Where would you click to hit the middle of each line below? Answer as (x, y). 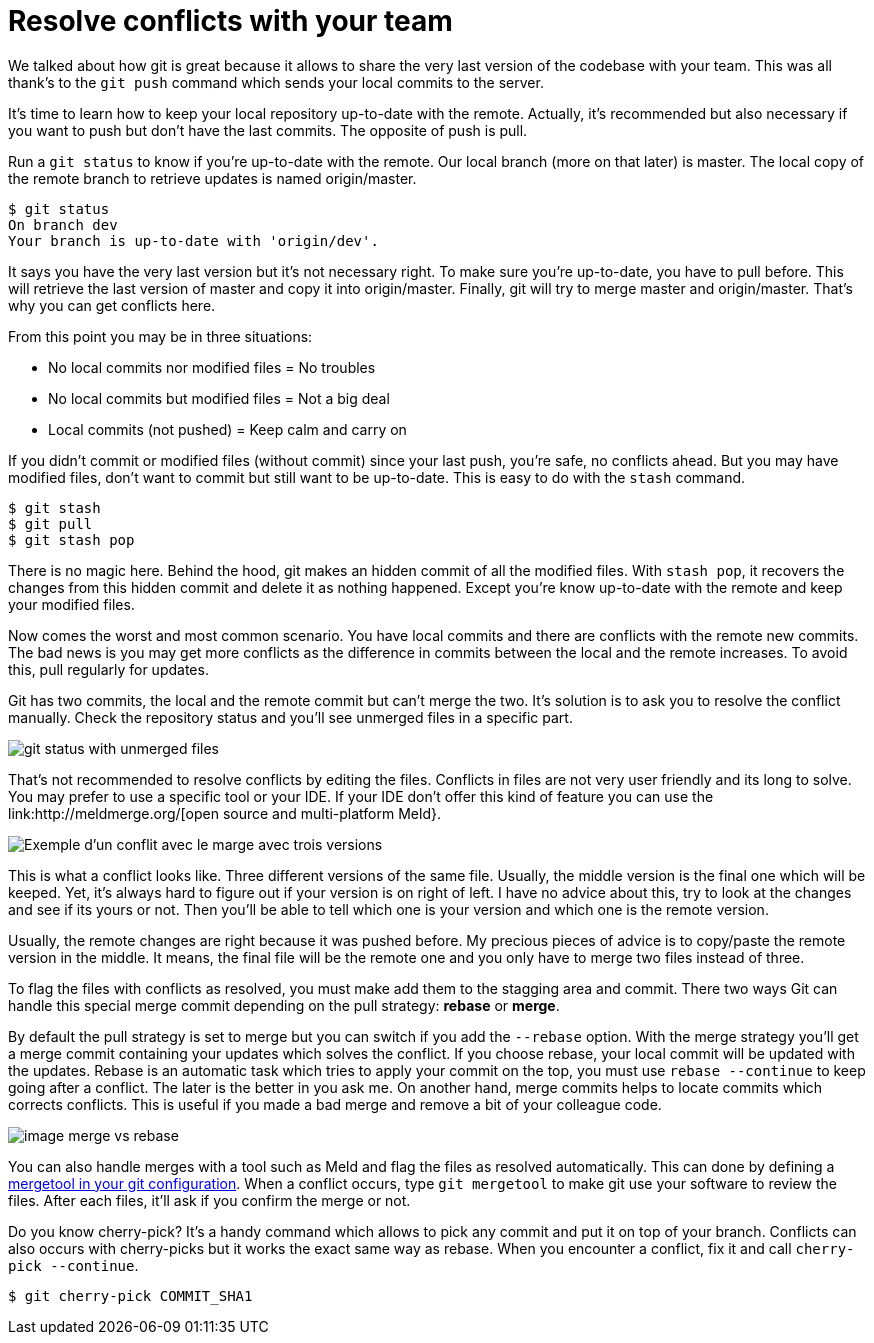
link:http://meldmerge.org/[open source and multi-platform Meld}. (224, 813)
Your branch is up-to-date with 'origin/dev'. (193, 240)
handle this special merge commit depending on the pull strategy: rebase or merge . (284, 1005)
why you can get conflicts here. (112, 305)
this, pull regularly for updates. (108, 669)
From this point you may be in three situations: (160, 336)
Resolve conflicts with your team (230, 21)
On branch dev (63, 224)
